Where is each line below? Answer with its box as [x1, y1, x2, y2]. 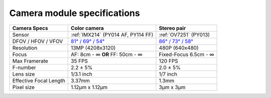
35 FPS [71, 57, 88, 64]
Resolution [12, 44, 38, 51]
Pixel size [12, 83, 35, 90]
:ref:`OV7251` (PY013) [159, 31, 210, 38]
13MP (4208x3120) [71, 44, 116, 51]
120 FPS [159, 57, 178, 64]
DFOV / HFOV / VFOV [12, 37, 63, 44]
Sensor [12, 31, 30, 38]
